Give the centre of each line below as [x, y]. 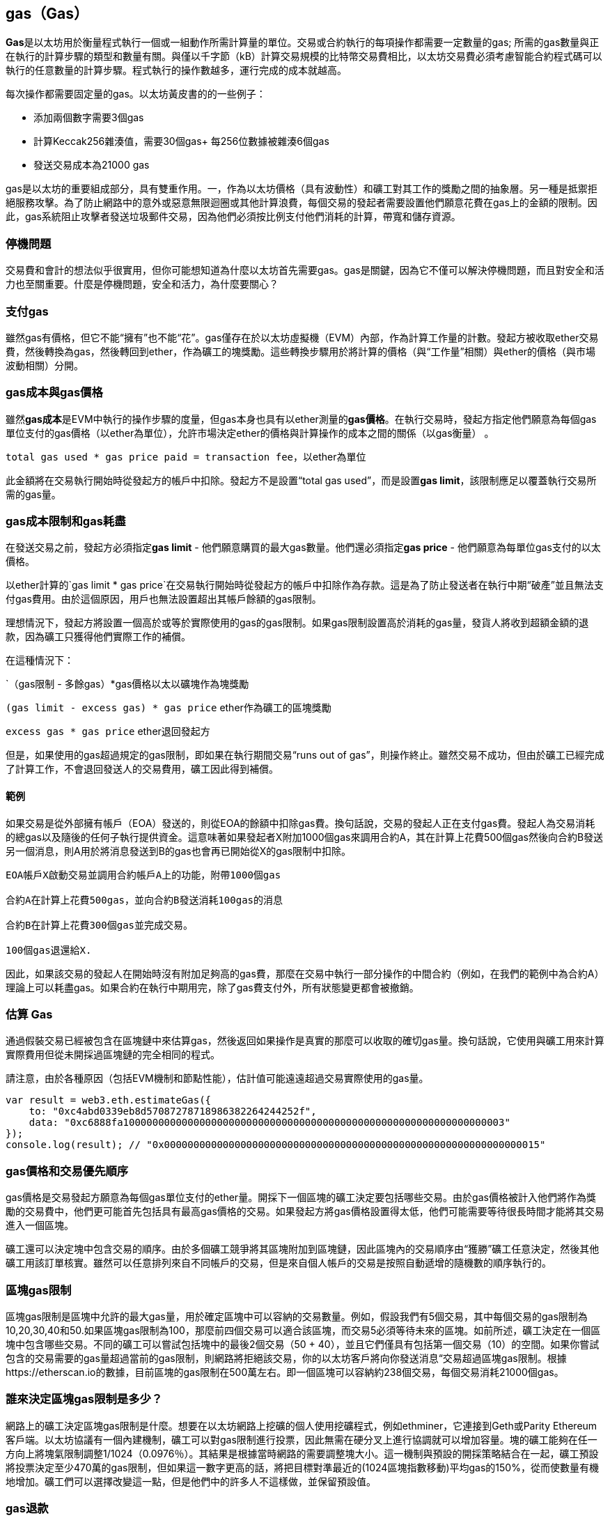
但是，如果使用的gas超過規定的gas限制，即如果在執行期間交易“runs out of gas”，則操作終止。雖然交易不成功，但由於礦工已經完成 [305, 755]
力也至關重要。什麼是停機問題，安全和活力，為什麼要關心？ [142, 284]
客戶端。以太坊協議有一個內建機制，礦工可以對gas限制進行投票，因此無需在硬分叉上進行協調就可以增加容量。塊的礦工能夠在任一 [302, 1439]
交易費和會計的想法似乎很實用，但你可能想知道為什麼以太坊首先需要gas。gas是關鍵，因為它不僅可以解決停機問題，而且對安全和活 [305, 270]
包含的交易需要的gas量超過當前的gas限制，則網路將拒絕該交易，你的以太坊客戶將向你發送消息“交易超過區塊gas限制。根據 [286, 1358]
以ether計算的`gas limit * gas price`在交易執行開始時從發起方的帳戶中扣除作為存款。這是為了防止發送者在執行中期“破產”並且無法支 [305, 585]
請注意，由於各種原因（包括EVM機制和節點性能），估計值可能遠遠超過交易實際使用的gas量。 [217, 1078]
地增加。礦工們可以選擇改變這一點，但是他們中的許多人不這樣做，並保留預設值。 [191, 1481]
